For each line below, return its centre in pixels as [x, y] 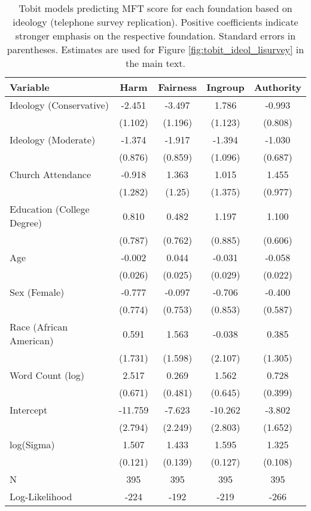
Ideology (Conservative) [59, 105]
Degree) [26, 223]
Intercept [29, 410]
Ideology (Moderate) [53, 140]
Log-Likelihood [41, 496]
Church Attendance [51, 174]
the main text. [155, 63]
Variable [30, 87]
